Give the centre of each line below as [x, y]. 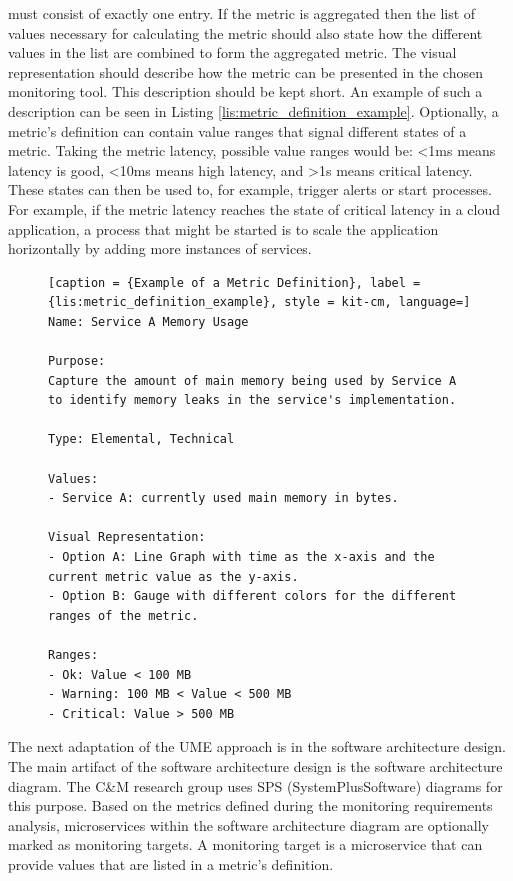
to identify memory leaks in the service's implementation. [252, 400]
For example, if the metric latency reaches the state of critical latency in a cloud [254, 208]
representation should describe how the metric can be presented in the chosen [245, 71]
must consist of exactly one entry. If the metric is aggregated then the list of [242, 13]
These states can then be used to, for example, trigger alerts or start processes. [250, 189]
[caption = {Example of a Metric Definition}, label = [234, 282]
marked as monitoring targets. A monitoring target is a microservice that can [245, 844]
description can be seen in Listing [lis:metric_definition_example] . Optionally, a [253, 110]
